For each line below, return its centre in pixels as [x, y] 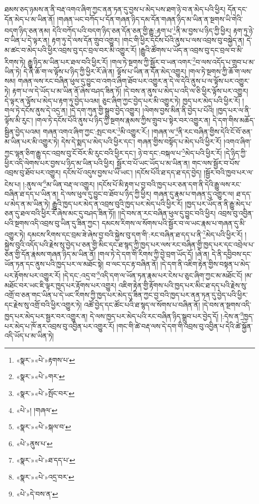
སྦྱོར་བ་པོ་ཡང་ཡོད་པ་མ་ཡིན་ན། [153, 162]
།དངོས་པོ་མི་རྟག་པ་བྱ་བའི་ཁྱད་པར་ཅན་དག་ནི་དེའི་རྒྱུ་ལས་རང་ [169, 184]
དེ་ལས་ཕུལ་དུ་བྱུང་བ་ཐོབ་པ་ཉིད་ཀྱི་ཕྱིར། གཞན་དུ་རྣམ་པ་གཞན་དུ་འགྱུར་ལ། [147, 193]
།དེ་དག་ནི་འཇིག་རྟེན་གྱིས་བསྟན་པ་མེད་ [206, 263]
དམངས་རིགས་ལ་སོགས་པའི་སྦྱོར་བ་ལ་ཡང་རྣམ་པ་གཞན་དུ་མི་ [174, 223]
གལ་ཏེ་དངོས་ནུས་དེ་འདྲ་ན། [36, 110]
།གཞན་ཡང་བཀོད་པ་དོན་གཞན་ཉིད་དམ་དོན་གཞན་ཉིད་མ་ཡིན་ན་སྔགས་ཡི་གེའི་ [150, 19]
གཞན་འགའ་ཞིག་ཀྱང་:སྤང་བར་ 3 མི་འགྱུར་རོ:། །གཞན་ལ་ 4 [111, 131]
